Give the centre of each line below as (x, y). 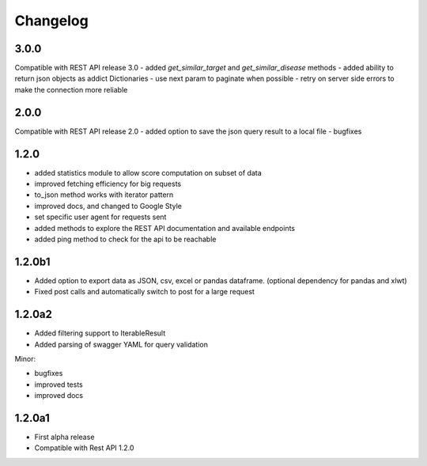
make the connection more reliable (71, 89)
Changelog (51, 21)
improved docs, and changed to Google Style (108, 206)
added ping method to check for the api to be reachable (125, 239)
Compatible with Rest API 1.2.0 (84, 448)
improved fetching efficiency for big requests (108, 184)
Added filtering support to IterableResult (100, 333)
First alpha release (64, 437)
